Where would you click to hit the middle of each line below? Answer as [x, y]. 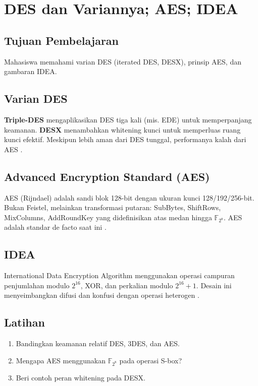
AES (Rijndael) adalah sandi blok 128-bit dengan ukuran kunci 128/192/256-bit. [129, 197]
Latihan [24, 322]
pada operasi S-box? [151, 360]
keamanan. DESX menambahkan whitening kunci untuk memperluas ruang [122, 129]
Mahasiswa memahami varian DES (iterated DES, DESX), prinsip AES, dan [123, 61]
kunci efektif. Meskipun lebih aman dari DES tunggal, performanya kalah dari [125, 139]
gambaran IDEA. [31, 71]
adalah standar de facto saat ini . [55, 227]
